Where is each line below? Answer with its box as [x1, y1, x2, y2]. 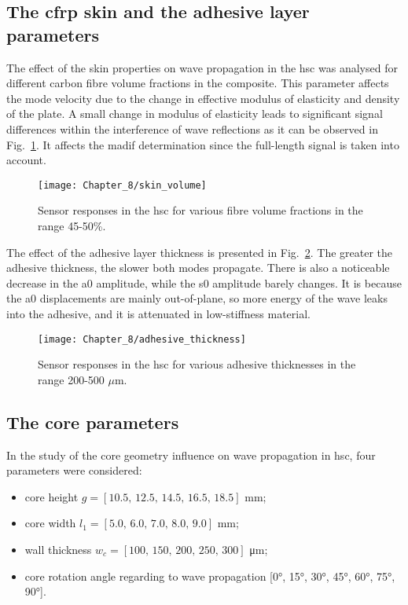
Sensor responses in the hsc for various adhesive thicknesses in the [38, 356, 356, 372]
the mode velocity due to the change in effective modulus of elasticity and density [6, 90, 400, 106]
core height [24, 488, 79, 504]
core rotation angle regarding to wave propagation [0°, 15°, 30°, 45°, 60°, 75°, [24, 567, 395, 584]
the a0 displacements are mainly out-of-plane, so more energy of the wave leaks [6, 290, 388, 306]
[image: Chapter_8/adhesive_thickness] [38, 333, 246, 345]
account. [6, 152, 46, 168]
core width [24, 515, 76, 531]
